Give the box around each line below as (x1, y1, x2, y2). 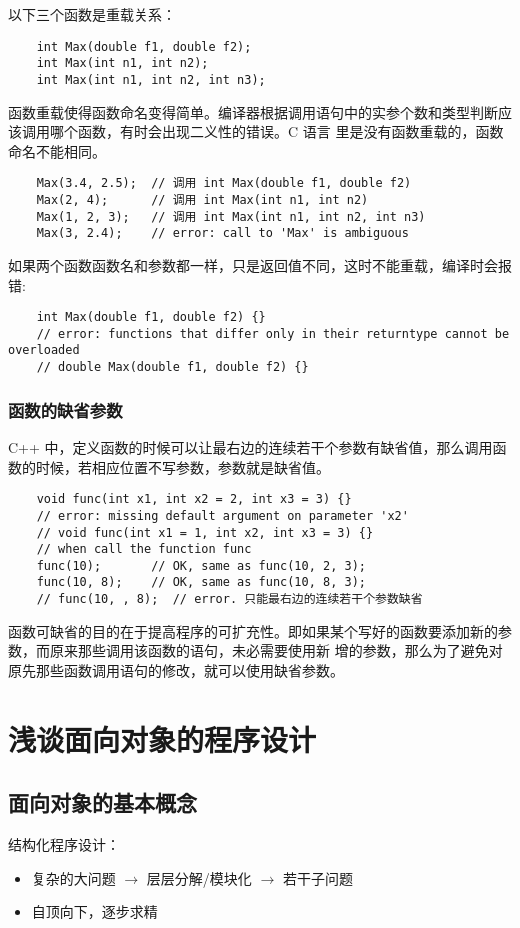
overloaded (8, 343, 80, 358)
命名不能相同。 (8, 140, 106, 161)
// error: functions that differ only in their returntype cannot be (36, 326, 510, 341)
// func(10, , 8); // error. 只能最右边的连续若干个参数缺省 (36, 592, 423, 607)
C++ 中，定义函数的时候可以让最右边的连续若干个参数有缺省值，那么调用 (8, 437, 493, 457)
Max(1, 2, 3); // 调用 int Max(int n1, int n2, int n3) (36, 209, 426, 224)
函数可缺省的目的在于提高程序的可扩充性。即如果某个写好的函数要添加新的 (8, 620, 498, 641)
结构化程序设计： (8, 834, 120, 855)
